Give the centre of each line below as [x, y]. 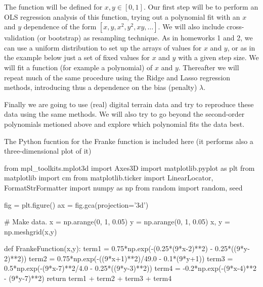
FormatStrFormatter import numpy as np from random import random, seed [123, 187]
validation [19, 38]
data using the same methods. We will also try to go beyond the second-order [124, 114]
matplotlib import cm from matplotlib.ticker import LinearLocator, [109, 178]
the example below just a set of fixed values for [77, 57]
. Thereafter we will [209, 67]
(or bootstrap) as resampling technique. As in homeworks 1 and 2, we [145, 38]
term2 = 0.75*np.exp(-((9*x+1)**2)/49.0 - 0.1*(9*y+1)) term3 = [131, 258]
